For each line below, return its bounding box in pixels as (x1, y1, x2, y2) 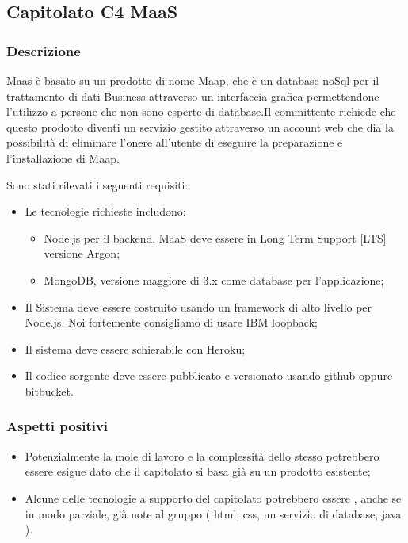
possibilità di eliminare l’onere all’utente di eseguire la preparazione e (6, 134, 343, 151)
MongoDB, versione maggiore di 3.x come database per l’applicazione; (44, 271, 384, 288)
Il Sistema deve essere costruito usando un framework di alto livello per (25, 298, 372, 315)
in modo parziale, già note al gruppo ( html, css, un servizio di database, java (25, 505, 402, 522)
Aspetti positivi (6, 416, 109, 436)
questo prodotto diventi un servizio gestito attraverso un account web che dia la (6, 118, 394, 135)
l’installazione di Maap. (6, 149, 120, 166)
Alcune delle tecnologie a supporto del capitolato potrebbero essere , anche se (25, 489, 402, 506)
